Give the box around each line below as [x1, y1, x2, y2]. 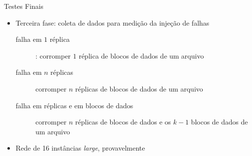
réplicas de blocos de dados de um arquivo [75, 83, 203, 94]
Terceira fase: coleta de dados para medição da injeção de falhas [15, 17, 210, 28]
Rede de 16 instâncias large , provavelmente [15, 143, 145, 153]
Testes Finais [4, 1, 43, 11]
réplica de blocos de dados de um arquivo [79, 50, 204, 61]
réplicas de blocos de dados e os [75, 117, 171, 127]
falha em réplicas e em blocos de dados [15, 100, 133, 110]
